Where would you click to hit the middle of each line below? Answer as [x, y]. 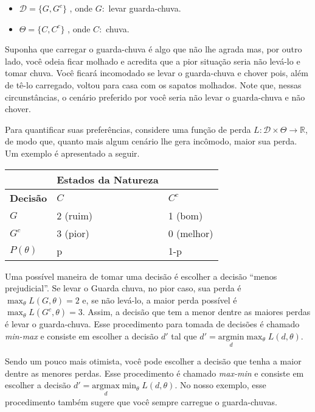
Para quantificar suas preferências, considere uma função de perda [128, 129]
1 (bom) [185, 215]
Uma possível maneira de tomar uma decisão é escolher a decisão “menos [141, 276]
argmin [231, 337]
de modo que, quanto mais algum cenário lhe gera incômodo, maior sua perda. [151, 141]
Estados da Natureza [108, 179]
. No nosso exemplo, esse [220, 385]
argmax [106, 386]
